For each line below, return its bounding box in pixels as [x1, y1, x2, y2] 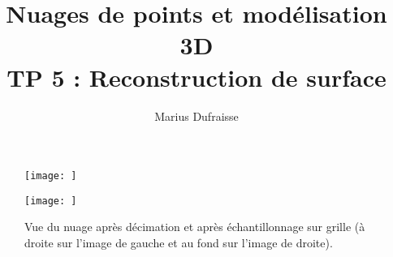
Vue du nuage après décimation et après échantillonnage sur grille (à [24, 218, 365, 235]
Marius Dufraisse [154, 107, 239, 124]
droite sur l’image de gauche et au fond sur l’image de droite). [24, 234, 333, 251]
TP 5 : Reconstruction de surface [6, 60, 387, 93]
